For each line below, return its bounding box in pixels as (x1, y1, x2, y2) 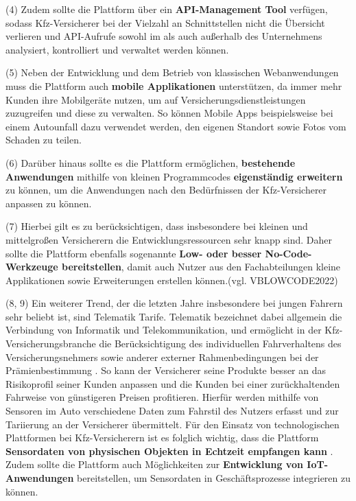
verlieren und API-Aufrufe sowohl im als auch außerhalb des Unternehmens (5, 29, 322, 43)
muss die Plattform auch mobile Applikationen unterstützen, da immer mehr (5, 78, 342, 93)
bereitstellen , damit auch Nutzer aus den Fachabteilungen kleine (62, 259, 341, 274)
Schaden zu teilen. (5, 132, 82, 147)
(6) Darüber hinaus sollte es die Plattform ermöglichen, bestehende (5, 155, 296, 170)
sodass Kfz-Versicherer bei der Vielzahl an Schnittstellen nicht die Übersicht (5, 15, 325, 30)
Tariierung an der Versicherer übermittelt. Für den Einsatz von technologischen (5, 417, 340, 431)
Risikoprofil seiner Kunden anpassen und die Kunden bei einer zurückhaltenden (5, 376, 340, 391)
